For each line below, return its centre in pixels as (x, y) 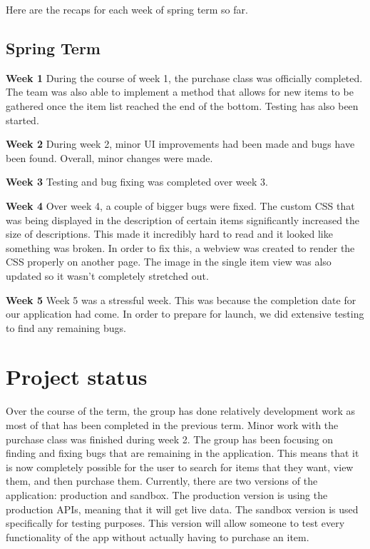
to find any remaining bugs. (66, 327)
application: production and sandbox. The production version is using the (167, 494)
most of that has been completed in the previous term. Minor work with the (172, 425)
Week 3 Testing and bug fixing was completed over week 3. (137, 182)
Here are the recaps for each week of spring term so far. (127, 9)
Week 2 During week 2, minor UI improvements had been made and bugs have (180, 144)
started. (22, 120)
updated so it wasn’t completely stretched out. (107, 275)
